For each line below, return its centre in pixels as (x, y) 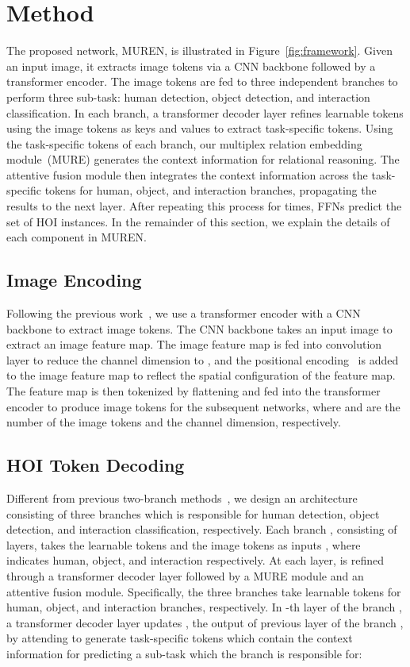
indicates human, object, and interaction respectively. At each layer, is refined (195, 560)
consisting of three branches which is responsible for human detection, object (193, 513)
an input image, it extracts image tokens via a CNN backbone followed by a (191, 66)
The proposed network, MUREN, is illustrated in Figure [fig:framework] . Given (199, 50)
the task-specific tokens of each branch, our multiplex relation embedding (184, 143)
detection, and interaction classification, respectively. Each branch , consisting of (202, 529)
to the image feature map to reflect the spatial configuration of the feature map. (201, 375)
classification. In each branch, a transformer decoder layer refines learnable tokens (205, 112)
